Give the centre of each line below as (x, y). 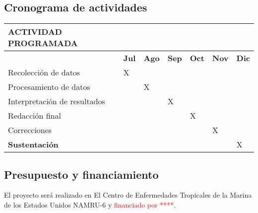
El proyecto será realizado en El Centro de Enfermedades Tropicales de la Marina (128, 195)
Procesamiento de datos (49, 87)
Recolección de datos (44, 72)
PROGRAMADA (43, 43)
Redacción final (34, 116)
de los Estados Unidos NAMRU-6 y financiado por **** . (90, 205)
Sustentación (33, 144)
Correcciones (30, 130)
